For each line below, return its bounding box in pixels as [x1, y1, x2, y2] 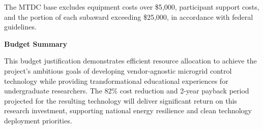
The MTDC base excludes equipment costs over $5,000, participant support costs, [4, 2, 259, 12]
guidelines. [4, 21, 37, 32]
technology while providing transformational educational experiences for [4, 75, 228, 86]
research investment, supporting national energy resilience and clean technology [4, 105, 252, 116]
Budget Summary [4, 38, 68, 49]
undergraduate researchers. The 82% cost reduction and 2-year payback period [4, 85, 249, 96]
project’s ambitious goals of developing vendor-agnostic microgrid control [4, 65, 232, 76]
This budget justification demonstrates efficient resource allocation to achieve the [4, 55, 257, 66]
